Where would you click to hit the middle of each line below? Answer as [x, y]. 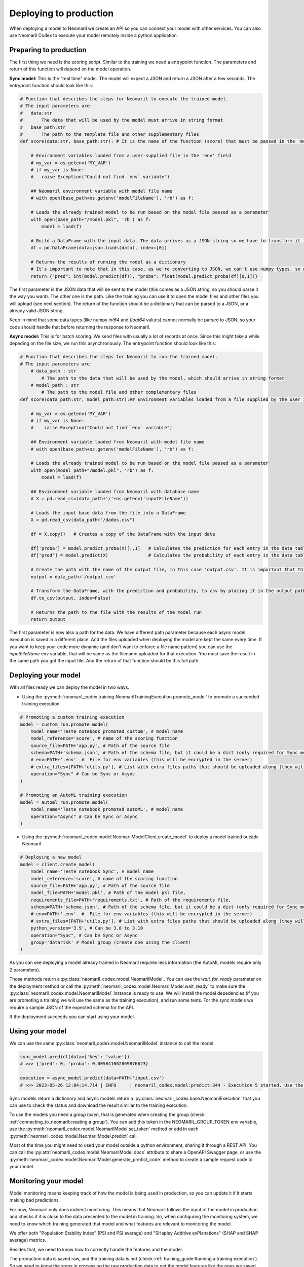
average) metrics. [28, 1240]
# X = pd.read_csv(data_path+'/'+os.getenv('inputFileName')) [109, 499]
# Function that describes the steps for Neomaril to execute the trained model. [124, 99]
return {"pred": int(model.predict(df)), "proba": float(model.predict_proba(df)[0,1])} [144, 276]
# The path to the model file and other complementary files [119, 392]
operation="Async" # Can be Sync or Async [84, 816]
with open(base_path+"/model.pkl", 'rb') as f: [91, 219]
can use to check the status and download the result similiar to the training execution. [99, 1105]
